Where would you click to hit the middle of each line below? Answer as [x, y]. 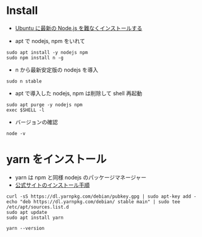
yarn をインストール [56, 160]
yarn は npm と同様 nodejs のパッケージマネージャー [81, 177]
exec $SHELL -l [25, 110]
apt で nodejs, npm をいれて [50, 41]
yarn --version [25, 228]
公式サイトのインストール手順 [52, 185]
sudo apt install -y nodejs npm [47, 52]
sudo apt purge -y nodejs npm [45, 105]
